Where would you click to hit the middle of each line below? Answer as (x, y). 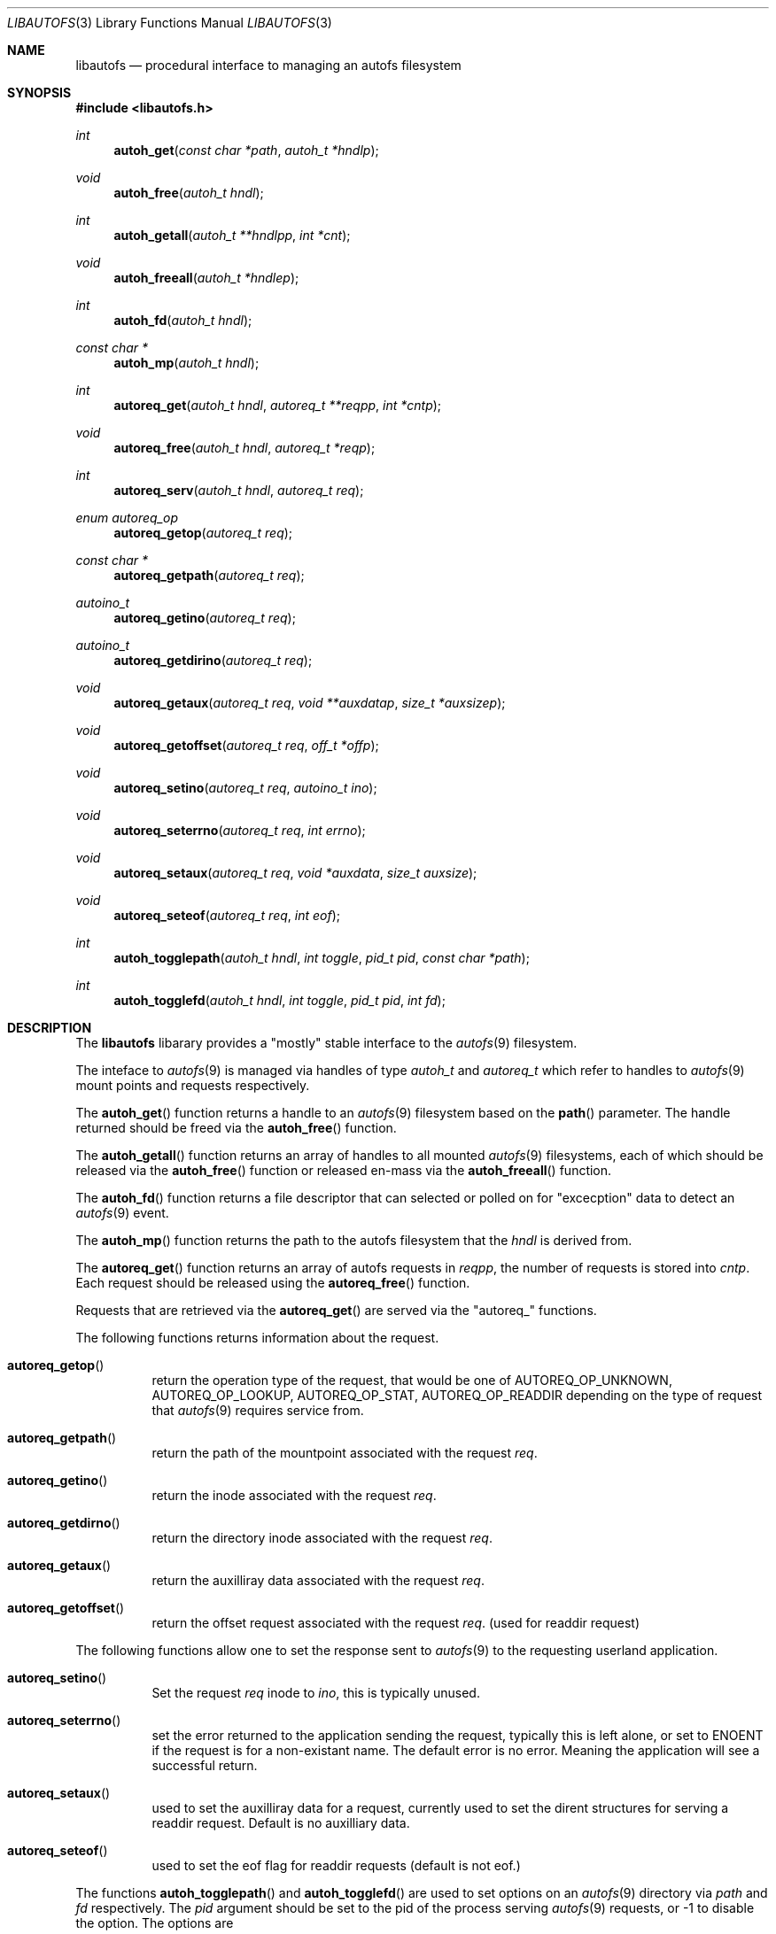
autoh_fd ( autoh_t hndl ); (183, 320)
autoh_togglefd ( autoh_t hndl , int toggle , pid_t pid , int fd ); (279, 1000)
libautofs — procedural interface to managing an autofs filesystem (268, 65)
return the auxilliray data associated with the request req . (318, 1580)
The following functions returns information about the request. (257, 1338)
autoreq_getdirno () (64, 1523)
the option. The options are (155, 1923)
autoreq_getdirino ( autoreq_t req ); (213, 660)
